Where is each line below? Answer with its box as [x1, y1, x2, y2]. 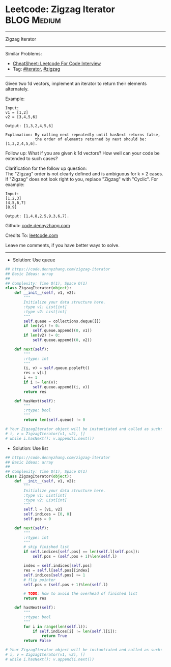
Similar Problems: [5, 50, 42, 56]
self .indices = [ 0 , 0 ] [23, 512, 72, 517]
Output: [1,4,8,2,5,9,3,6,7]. [5, 214, 70, 219]
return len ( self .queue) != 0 [23, 417, 85, 422]
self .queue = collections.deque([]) [23, 319, 101, 324]
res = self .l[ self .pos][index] [23, 568, 90, 573]
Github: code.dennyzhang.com [5, 222, 70, 228]
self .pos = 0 [23, 517, 51, 522]
